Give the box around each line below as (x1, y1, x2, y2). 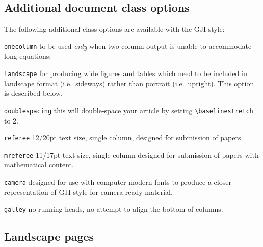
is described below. (4, 88, 63, 98)
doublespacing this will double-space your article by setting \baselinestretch (4, 105, 253, 115)
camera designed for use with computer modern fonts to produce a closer (4, 177, 231, 187)
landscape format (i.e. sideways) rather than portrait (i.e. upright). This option (4, 78, 254, 88)
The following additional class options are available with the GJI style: (4, 23, 225, 34)
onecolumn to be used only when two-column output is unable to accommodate (4, 40, 252, 51)
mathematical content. (4, 159, 74, 170)
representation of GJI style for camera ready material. (4, 186, 173, 197)
